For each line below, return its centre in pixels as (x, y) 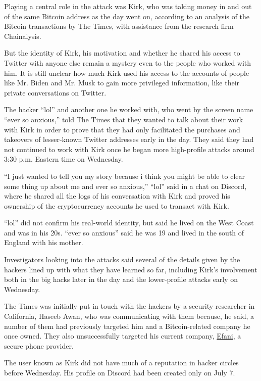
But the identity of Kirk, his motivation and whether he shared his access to (122, 53)
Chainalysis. (23, 36)
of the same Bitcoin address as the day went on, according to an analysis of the (127, 16)
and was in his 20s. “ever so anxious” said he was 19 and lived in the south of (124, 232)
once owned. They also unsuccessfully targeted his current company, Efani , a (123, 336)
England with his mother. (44, 242)
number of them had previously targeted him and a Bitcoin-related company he (127, 326)
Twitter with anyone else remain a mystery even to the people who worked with (128, 62)
